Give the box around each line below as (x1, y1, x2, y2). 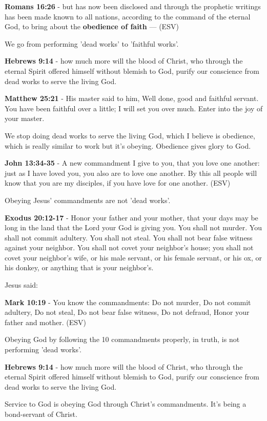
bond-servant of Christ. (5, 409, 77, 419)
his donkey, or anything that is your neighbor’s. (5, 262, 154, 273)
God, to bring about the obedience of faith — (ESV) (5, 21, 179, 32)
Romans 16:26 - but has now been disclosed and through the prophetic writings (5, 1, 261, 11)
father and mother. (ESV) (5, 316, 86, 327)
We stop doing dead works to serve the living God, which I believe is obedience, (5, 130, 255, 141)
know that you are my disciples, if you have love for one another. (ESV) (5, 177, 231, 188)
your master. (5, 113, 45, 124)
